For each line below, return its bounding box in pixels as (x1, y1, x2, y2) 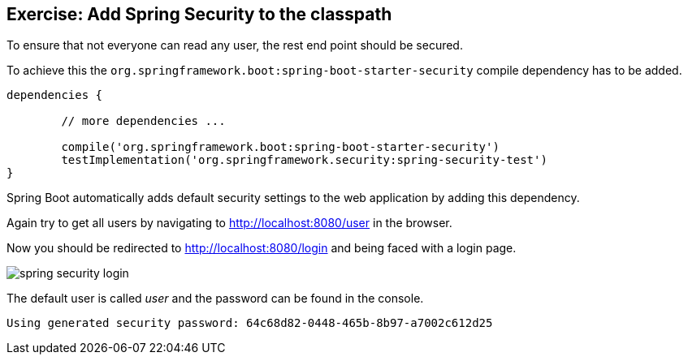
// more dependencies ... (61, 114, 226, 128)
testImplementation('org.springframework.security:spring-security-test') (61, 153, 547, 167)
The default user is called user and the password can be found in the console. (6, 291, 424, 306)
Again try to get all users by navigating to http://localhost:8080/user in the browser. (6, 216, 452, 230)
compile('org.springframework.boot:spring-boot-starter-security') (61, 140, 500, 154)
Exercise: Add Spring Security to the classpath (6, 4, 392, 24)
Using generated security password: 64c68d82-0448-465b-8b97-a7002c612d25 (6, 316, 493, 330)
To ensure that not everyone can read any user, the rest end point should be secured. (6, 38, 463, 53)
